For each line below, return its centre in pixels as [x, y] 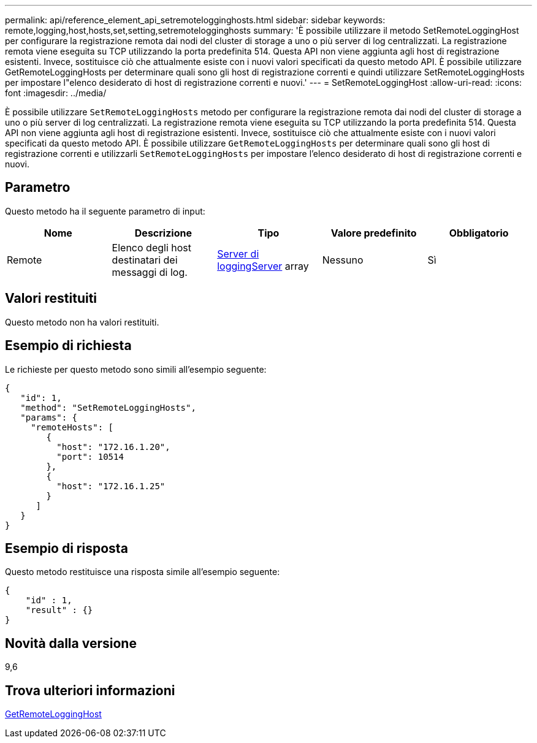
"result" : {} [59, 610]
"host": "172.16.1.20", [113, 447]
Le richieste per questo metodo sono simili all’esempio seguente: [136, 369]
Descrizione [163, 233]
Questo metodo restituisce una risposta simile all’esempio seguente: [143, 572]
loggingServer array [263, 266]
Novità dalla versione [71, 643]
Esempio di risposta [67, 548]
